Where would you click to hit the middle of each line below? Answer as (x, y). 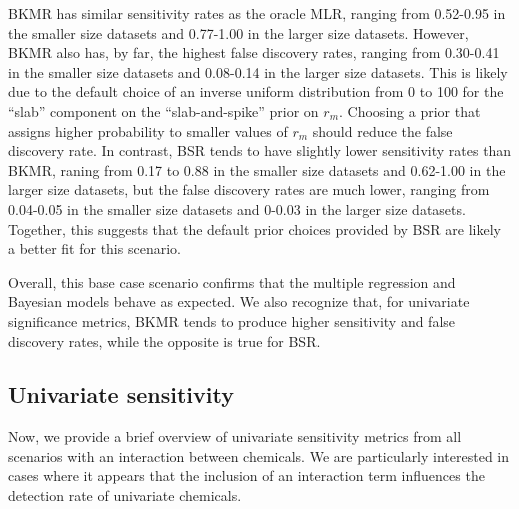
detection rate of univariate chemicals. (125, 495)
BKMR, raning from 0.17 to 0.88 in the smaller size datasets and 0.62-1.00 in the (257, 169)
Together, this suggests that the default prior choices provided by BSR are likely (254, 228)
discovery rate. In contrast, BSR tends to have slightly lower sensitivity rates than (260, 150)
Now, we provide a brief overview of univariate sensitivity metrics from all (235, 436)
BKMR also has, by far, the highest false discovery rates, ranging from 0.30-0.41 (254, 52)
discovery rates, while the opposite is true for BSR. (164, 340)
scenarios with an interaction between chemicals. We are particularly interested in (259, 455)
